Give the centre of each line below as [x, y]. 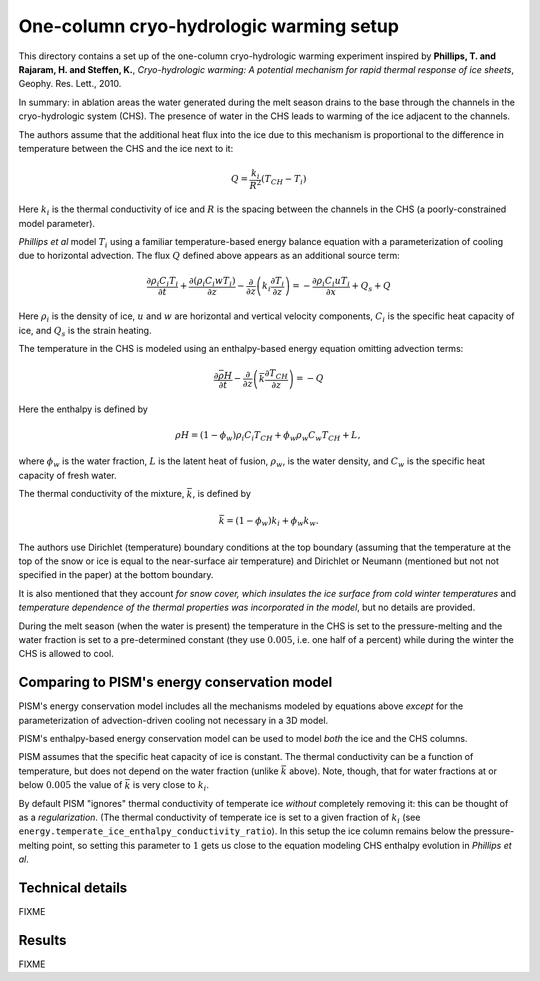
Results [42, 940]
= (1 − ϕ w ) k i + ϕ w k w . [272, 522]
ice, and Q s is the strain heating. [85, 331]
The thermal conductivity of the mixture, [101, 494]
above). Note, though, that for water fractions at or [392, 771]
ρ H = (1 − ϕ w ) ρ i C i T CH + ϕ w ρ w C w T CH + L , [268, 436]
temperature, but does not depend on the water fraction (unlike [148, 771]
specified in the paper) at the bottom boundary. [116, 575]
